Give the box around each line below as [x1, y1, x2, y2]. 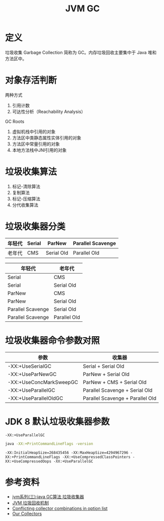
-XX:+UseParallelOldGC [7, 395, 63, 402]
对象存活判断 [5, 75, 57, 86]
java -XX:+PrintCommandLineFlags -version [5, 441, 93, 446]
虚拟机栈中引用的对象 [12, 129, 55, 135]
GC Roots [5, 118, 25, 124]
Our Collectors [12, 511, 42, 517]
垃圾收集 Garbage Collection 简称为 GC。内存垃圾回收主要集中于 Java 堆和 [5, 49, 157, 55]
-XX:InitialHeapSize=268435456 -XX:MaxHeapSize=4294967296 [5, 450, 129, 455]
